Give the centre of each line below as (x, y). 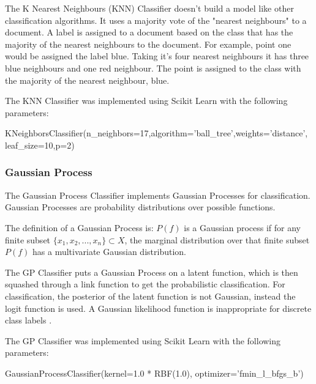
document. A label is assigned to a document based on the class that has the (149, 32)
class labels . (28, 320)
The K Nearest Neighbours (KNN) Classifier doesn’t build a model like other (149, 8)
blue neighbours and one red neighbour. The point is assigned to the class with (153, 68)
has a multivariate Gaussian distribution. (109, 252)
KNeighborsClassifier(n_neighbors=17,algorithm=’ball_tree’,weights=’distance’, (156, 133)
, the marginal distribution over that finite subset (217, 239)
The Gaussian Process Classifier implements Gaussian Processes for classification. (158, 195)
